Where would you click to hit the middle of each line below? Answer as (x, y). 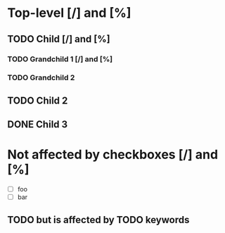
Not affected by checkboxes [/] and (113, 155)
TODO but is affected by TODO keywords (98, 220)
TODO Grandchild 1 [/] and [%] (60, 59)
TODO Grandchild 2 (41, 77)
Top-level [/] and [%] (69, 13)
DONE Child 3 (38, 125)
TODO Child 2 (38, 100)
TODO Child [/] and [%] (59, 39)
